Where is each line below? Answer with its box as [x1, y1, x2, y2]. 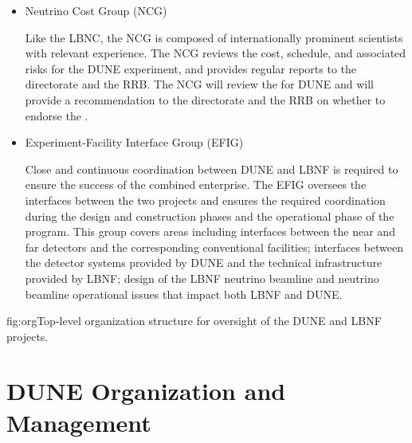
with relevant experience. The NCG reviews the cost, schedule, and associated [25, 45, 406, 61]
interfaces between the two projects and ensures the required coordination [25, 191, 386, 208]
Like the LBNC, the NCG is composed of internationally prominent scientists [25, 29, 403, 45]
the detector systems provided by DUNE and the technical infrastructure [25, 254, 383, 271]
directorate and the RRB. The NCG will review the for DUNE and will [25, 76, 374, 92]
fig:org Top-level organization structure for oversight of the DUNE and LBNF [6, 312, 382, 329]
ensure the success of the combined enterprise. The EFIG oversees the [25, 176, 367, 193]
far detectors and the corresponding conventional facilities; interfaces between [25, 238, 403, 255]
